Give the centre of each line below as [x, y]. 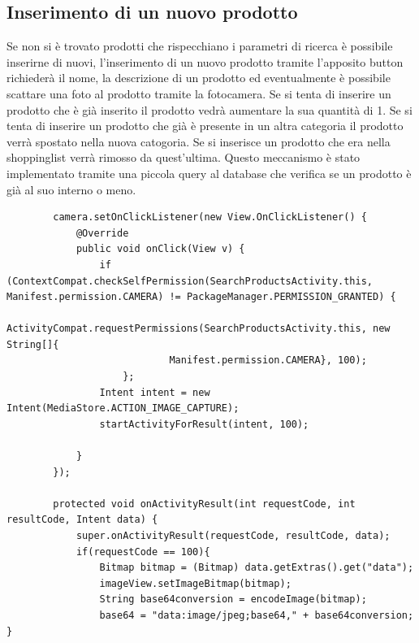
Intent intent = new [155, 392]
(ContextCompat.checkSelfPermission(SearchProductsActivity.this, [190, 281]
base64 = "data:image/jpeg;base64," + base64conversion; [257, 615]
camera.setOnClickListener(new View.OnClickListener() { [210, 217]
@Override [102, 233]
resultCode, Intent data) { [82, 520]
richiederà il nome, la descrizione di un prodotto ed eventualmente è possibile [199, 78]
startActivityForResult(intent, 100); [204, 424]
